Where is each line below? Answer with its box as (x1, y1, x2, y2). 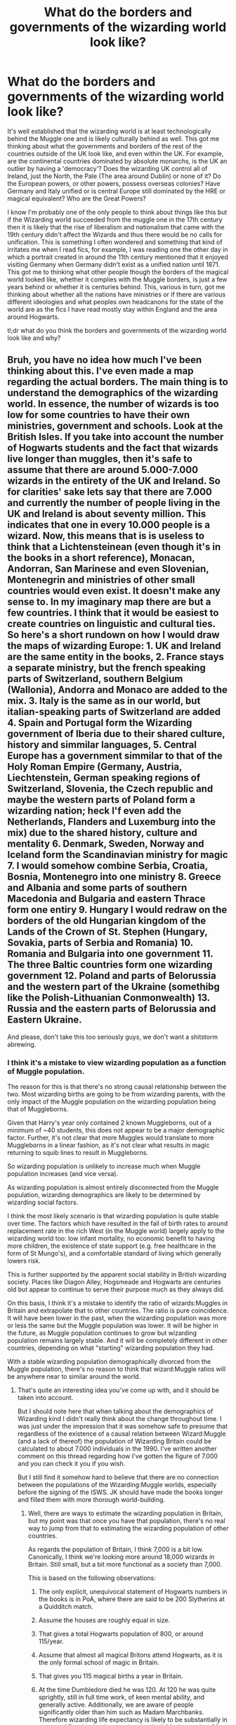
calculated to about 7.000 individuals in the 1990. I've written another (17, 1444, 218, 1453)
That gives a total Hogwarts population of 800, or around (38, 1630, 204, 1638)
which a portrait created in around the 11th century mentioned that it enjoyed (7, 253, 228, 261)
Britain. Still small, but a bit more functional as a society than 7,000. (27, 1560, 223, 1569)
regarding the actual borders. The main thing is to (7, 376, 228, 388)
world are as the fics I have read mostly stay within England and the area (7, 305, 218, 313)
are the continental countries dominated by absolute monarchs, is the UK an (7, 156, 228, 165)
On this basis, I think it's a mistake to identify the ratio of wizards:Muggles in (7, 1299, 228, 1308)
